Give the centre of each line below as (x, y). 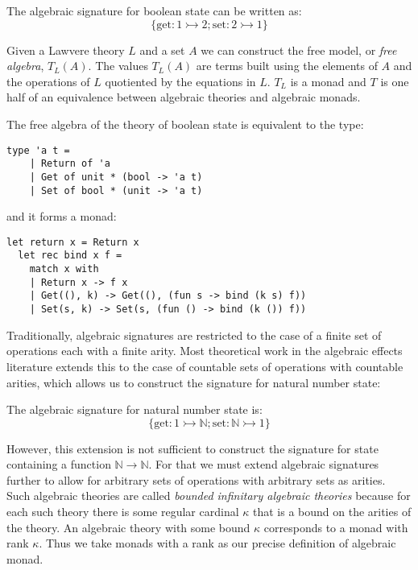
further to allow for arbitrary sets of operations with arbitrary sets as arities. (196, 479)
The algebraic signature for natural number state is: (135, 409)
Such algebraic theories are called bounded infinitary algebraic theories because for (209, 496)
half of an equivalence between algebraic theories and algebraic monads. (184, 97)
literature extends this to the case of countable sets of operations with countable (205, 366)
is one (395, 81)
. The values (118, 66)
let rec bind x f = (70, 256)
